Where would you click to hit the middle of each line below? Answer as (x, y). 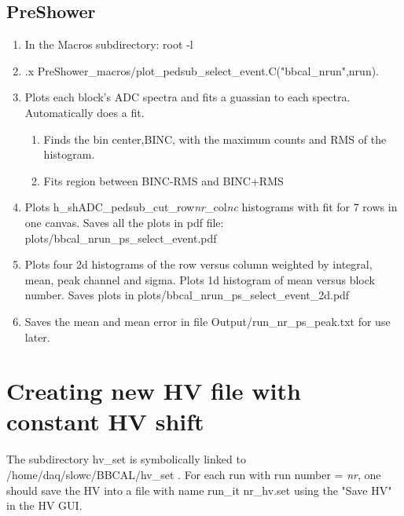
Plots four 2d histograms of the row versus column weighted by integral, (198, 264)
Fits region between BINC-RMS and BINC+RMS (163, 180)
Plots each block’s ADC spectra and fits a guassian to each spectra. (187, 97)
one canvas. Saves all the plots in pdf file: (124, 222)
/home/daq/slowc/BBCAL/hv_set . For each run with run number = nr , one (194, 475)
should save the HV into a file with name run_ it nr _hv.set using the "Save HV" (199, 490)
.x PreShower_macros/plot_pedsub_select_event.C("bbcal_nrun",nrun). (202, 70)
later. (37, 337)
